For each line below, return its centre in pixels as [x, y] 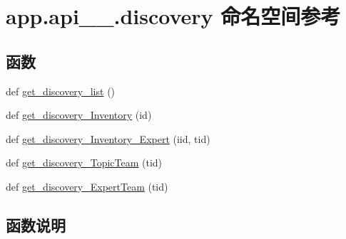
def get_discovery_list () [61, 91]
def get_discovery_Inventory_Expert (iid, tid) [108, 138]
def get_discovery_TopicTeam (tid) [84, 163]
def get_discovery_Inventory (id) [79, 115]
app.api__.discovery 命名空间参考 [173, 16]
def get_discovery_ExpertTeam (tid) [87, 186]
